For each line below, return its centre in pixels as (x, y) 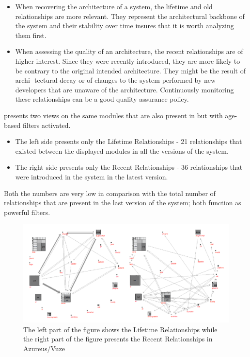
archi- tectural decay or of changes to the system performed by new (116, 80)
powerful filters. (27, 212)
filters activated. (47, 125)
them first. (31, 35)
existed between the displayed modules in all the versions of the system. (122, 151)
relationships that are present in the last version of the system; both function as (123, 203)
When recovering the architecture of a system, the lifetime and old (114, 6)
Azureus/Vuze (44, 348)
